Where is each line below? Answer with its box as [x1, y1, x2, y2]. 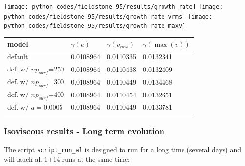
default [7, 51, 28, 62]
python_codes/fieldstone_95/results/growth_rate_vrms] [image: [4, 13, 213, 20]
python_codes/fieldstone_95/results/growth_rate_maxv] [4, 23, 186, 30]
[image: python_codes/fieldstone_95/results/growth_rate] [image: [4, 3, 223, 10]
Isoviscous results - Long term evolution [4, 125, 164, 137]
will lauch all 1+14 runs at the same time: [4, 154, 130, 164]
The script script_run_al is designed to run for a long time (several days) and [4, 144, 241, 154]
